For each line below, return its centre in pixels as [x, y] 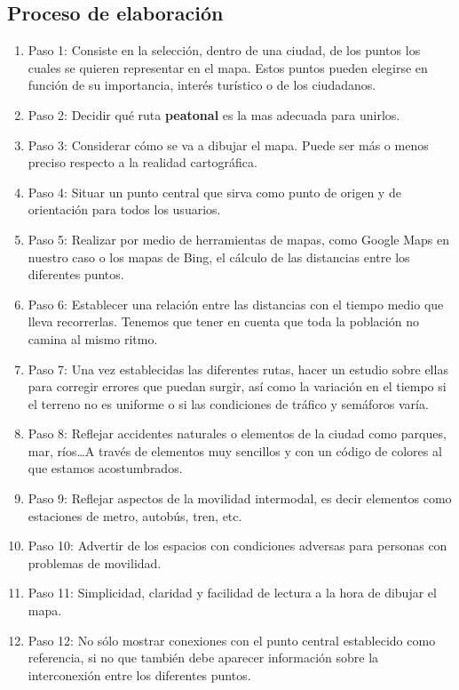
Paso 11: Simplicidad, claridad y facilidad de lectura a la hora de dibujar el [232, 593]
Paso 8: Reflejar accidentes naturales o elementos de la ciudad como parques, [237, 433]
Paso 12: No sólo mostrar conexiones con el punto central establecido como [232, 640]
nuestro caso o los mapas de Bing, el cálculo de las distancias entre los [219, 257]
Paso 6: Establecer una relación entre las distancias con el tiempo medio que [236, 304]
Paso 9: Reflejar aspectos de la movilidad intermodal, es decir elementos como [240, 498]
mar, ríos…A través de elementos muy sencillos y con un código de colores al [235, 450]
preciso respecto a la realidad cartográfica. [142, 162]
